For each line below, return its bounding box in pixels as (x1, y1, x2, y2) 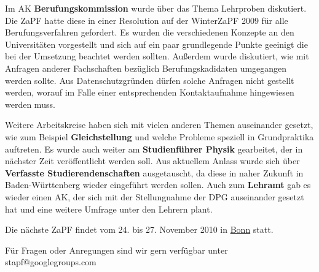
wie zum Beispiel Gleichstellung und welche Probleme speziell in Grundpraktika (5, 130, 314, 143)
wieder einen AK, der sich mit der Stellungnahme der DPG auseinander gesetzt (5, 190, 304, 203)
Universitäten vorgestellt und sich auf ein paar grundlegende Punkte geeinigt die (5, 37, 308, 50)
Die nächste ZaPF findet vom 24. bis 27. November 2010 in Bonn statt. (5, 223, 274, 236)
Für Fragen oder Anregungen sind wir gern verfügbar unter (5, 243, 228, 256)
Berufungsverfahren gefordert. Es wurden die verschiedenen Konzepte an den (5, 26, 294, 39)
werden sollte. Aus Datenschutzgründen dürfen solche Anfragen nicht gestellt (5, 74, 294, 86)
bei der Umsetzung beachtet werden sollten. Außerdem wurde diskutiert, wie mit (5, 50, 309, 62)
